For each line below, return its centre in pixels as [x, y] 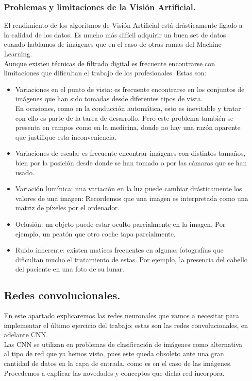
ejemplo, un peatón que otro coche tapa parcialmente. [95, 233]
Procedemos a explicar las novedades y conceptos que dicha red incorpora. [114, 372]
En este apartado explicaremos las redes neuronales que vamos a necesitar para [122, 316]
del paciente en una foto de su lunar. [70, 269]
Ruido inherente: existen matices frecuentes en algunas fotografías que [119, 250]
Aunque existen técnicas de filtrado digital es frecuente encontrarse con [109, 63]
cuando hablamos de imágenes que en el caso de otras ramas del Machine [113, 44]
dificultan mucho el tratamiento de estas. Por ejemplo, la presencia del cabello [131, 259]
